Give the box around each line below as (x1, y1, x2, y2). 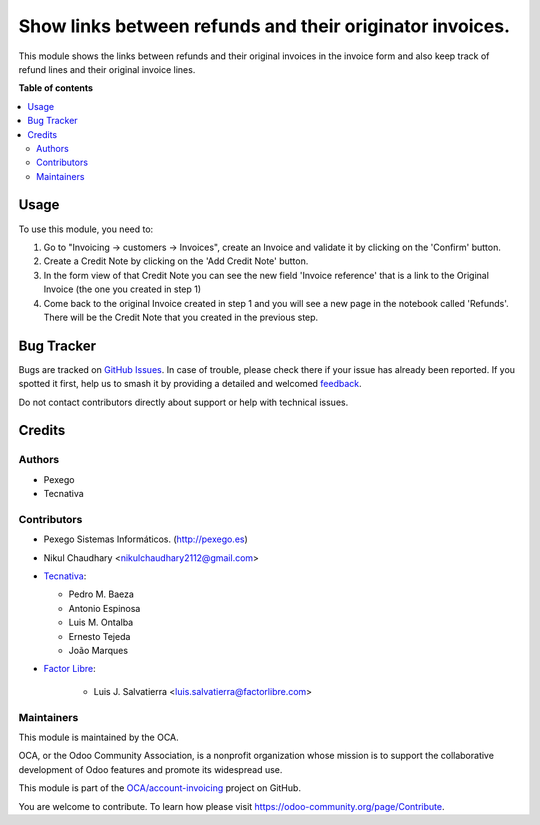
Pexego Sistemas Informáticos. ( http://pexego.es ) (43, 533, 249, 545)
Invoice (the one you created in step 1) (43, 283, 202, 295)
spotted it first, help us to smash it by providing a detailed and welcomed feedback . (18, 378, 362, 390)
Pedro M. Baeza (68, 588, 135, 600)
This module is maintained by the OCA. (18, 731, 179, 743)
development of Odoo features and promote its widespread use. (18, 763, 283, 775)
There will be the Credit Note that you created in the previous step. (43, 311, 319, 323)
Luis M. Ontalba (68, 616, 134, 629)
